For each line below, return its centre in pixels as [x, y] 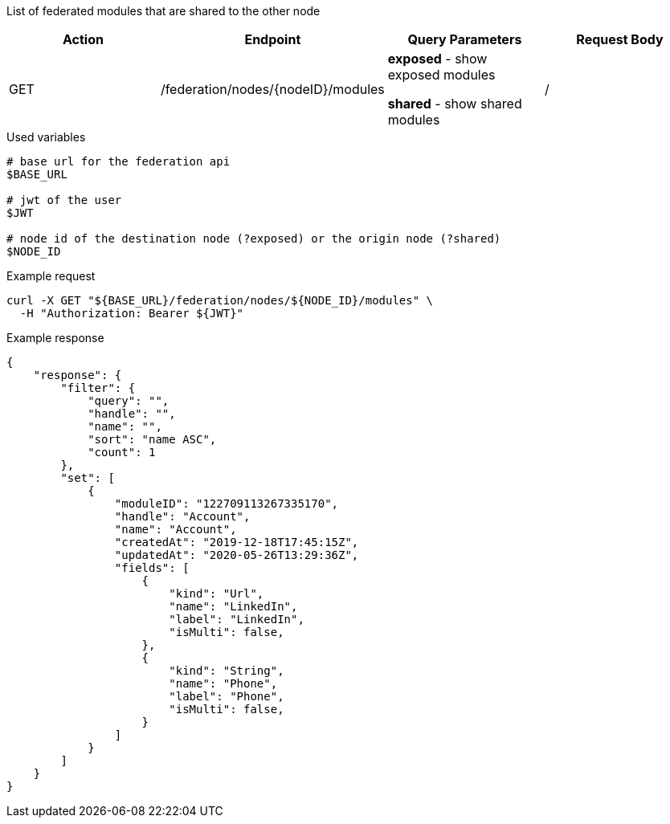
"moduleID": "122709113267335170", [227, 504]
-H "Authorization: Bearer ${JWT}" [132, 313]
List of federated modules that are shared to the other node [163, 11]
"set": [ [88, 478]
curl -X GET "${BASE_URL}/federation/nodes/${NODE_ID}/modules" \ [220, 300]
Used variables [46, 137]
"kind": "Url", [217, 594]
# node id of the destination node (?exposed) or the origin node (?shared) [254, 239]
